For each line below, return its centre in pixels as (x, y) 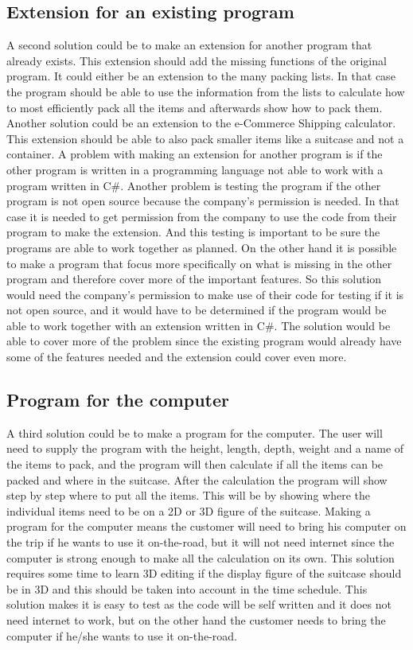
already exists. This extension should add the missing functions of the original (197, 60)
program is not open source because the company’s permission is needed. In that (203, 201)
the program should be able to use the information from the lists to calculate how (206, 91)
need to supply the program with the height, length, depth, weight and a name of (205, 448)
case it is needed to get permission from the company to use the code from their (202, 216)
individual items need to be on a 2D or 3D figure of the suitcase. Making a (189, 510)
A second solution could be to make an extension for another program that (189, 45)
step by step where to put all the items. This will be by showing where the (188, 495)
